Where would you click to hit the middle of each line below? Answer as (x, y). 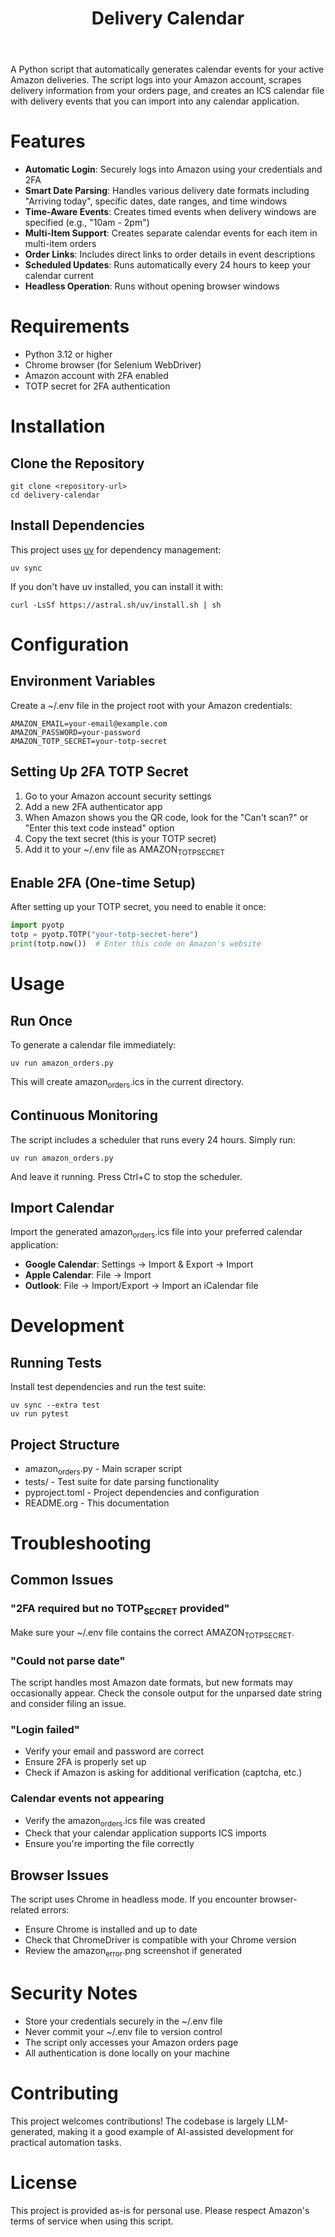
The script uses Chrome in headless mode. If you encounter (134, 1899)
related (25, 1910)
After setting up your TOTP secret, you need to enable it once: (138, 907)
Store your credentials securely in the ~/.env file (123, 2021)
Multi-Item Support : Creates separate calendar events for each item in (171, 233)
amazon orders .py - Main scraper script (103, 1469)
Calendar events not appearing (87, 1799)
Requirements (70, 326)
